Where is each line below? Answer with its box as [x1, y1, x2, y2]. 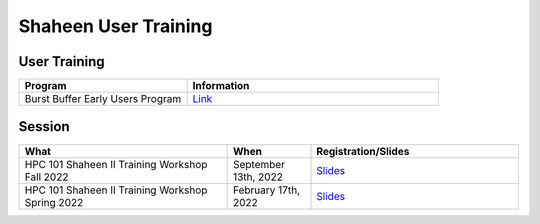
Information [192, 79, 250, 93]
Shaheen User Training [18, 15, 213, 37]
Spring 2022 [24, 195, 84, 209]
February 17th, [232, 183, 300, 197]
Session [18, 118, 70, 135]
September [232, 157, 285, 171]
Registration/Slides [316, 144, 410, 158]
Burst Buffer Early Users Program [24, 92, 182, 106]
